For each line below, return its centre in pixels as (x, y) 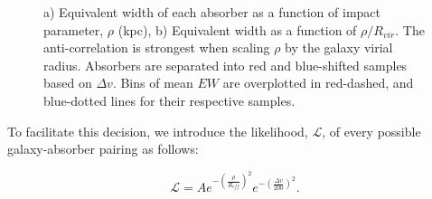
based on (68, 83)
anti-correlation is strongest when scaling (157, 47)
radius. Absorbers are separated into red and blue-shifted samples (225, 65)
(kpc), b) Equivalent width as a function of (237, 29)
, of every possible (371, 131)
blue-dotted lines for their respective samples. (169, 100)
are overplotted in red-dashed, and (318, 83)
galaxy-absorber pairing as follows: (103, 149)
